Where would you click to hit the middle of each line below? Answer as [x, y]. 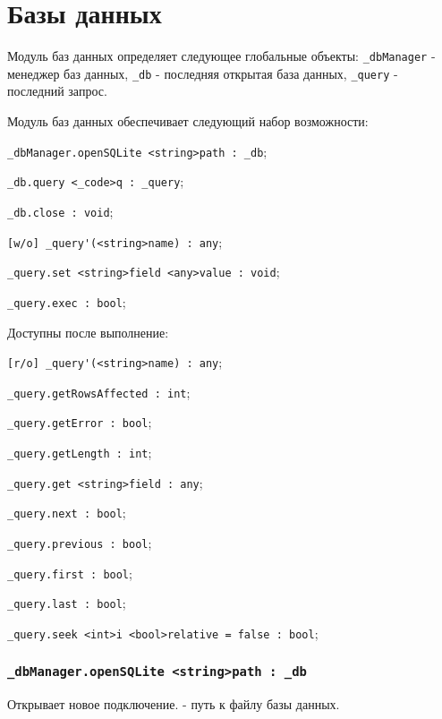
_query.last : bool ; [67, 603]
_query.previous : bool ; [80, 543]
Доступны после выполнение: [88, 332]
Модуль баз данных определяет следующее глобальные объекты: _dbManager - [221, 56]
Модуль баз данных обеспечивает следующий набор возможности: [188, 121]
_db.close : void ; [60, 211]
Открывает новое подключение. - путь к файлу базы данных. [174, 703]
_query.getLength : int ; [80, 453]
